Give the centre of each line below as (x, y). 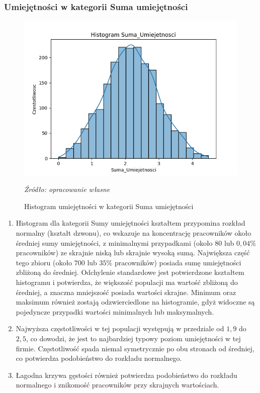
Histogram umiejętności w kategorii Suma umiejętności (109, 206)
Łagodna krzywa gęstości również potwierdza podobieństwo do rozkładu (126, 375)
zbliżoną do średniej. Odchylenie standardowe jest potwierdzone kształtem (130, 272)
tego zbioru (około (44, 262)
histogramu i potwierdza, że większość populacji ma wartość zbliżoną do (127, 282)
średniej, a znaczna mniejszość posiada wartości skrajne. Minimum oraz (126, 292)
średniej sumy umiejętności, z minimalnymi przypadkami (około (114, 242)
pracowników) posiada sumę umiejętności (178, 262)
